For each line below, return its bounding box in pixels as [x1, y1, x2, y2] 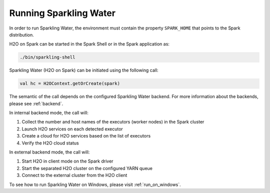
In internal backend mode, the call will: [9, 110, 88, 116]
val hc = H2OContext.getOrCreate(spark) [19, 80, 120, 86]
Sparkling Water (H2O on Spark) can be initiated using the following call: [9, 67, 158, 73]
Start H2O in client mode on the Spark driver [21, 158, 113, 164]
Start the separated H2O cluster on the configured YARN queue [21, 165, 152, 171]
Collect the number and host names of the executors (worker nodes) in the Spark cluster [21, 119, 204, 125]
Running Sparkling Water [9, 7, 116, 18]
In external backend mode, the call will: [9, 149, 90, 155]
